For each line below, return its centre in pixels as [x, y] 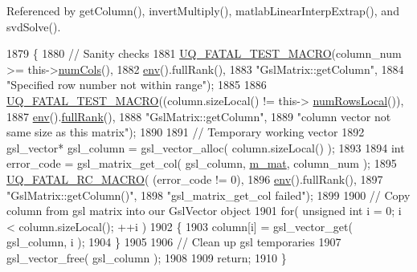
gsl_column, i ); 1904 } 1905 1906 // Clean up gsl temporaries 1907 [174, 242]
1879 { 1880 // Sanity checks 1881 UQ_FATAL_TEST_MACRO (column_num [204, 53]
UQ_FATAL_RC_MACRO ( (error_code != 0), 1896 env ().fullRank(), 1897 [195, 179]
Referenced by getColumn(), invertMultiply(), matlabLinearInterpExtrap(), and [203, 10]
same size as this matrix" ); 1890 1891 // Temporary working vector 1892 [186, 132]
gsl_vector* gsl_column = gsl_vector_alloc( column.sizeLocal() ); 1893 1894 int [206, 147]
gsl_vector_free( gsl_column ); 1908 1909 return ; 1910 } [147, 257]
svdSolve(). [34, 26]
